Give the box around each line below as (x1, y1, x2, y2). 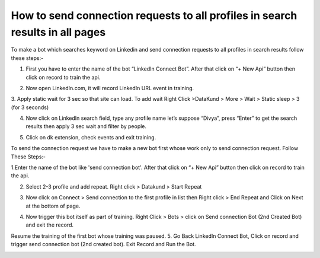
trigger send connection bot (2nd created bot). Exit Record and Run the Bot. (11, 241, 196, 248)
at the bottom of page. (25, 202, 81, 209)
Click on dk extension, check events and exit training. (25, 133, 156, 141)
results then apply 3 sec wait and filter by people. (25, 123, 147, 130)
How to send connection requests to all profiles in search (11, 9, 297, 22)
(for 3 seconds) (11, 104, 49, 111)
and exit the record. (25, 221, 74, 228)
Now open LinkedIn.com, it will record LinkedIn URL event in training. (25, 84, 194, 91)
